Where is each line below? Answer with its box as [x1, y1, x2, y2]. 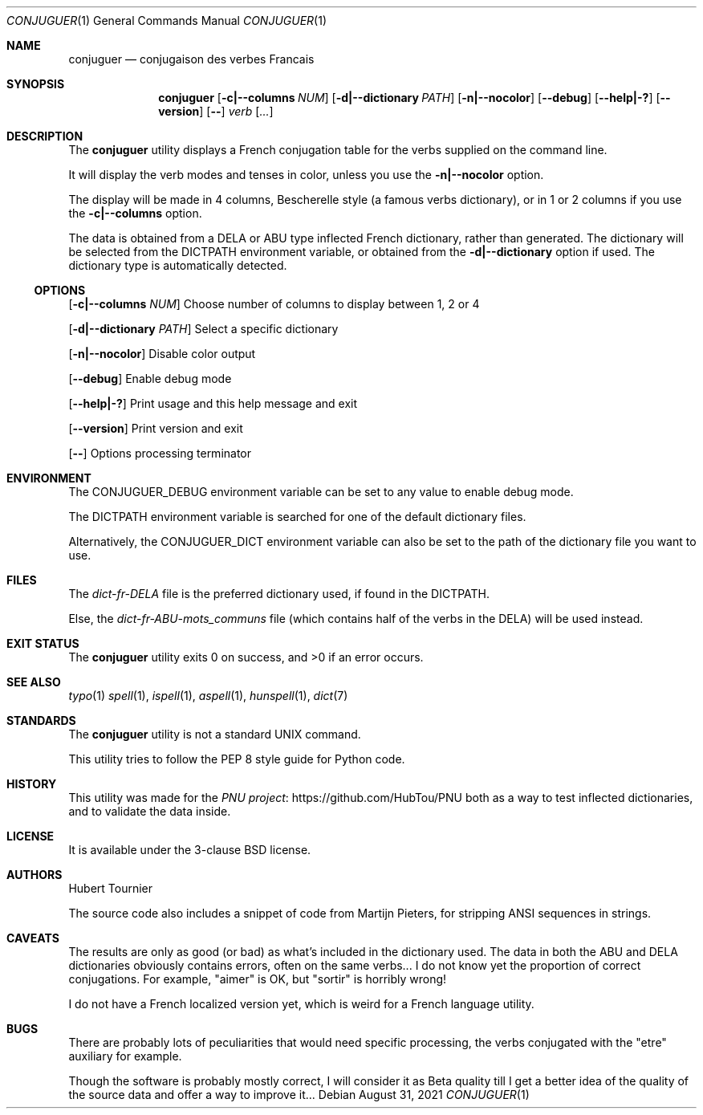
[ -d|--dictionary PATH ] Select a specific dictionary [68, 322, 339, 336]
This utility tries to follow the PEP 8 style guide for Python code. [68, 752, 405, 766]
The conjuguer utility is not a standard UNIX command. [68, 727, 361, 741]
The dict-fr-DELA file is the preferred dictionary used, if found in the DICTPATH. [68, 587, 490, 600]
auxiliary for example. [68, 1049, 182, 1063]
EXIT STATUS [6, 637, 79, 650]
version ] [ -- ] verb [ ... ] [158, 104, 274, 118]
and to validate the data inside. [68, 804, 231, 818]
